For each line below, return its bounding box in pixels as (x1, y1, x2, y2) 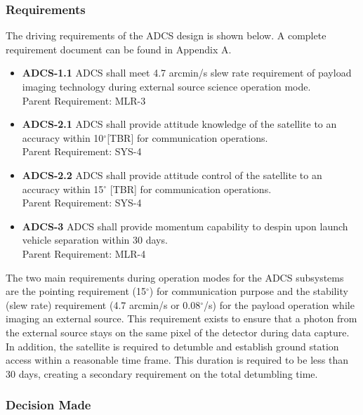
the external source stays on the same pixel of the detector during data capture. (6, 324, 350, 339)
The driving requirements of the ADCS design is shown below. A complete (6, 28, 326, 43)
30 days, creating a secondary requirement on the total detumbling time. (6, 366, 318, 381)
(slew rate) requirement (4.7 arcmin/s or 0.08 (6, 297, 201, 312)
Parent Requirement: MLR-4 (22, 246, 146, 261)
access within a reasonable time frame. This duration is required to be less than (6, 353, 348, 367)
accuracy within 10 (22, 130, 104, 145)
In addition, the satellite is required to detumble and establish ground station (6, 338, 339, 353)
